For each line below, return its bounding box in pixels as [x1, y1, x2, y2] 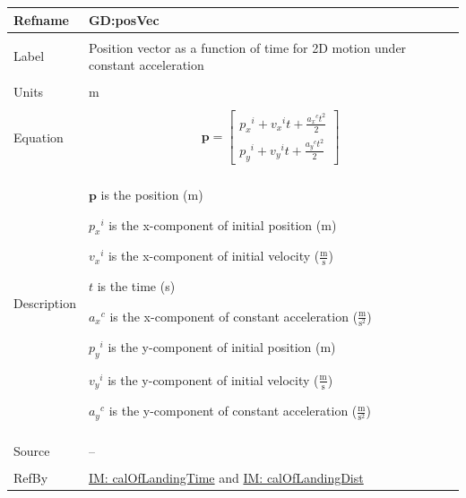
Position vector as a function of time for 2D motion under [88, 38, 407, 56]
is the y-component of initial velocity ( [108, 370, 319, 389]
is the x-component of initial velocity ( [108, 246, 320, 265]
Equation [13, 127, 64, 146]
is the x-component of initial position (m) [108, 215, 337, 234]
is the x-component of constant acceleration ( [109, 306, 358, 325]
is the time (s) [97, 277, 176, 296]
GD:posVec [88, 10, 160, 29]
